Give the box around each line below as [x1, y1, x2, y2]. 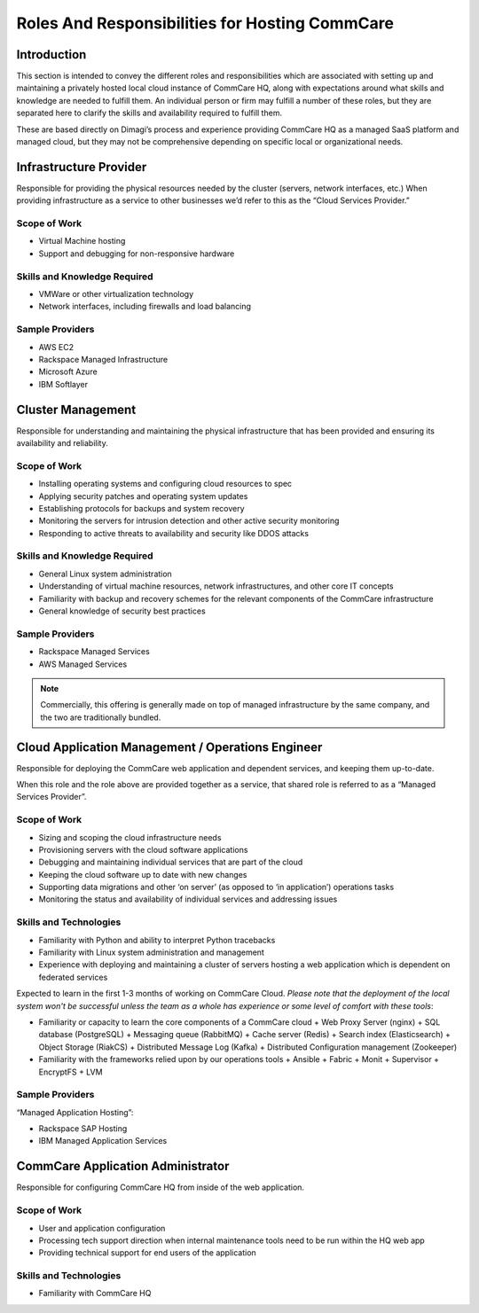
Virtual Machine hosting [38, 236, 126, 246]
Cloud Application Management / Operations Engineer [16, 739, 323, 754]
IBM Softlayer [38, 379, 89, 389]
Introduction [16, 47, 87, 62]
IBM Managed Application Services [38, 1136, 168, 1146]
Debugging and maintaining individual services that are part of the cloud [38, 856, 303, 868]
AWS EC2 [38, 341, 75, 352]
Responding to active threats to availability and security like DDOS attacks [38, 528, 310, 538]
